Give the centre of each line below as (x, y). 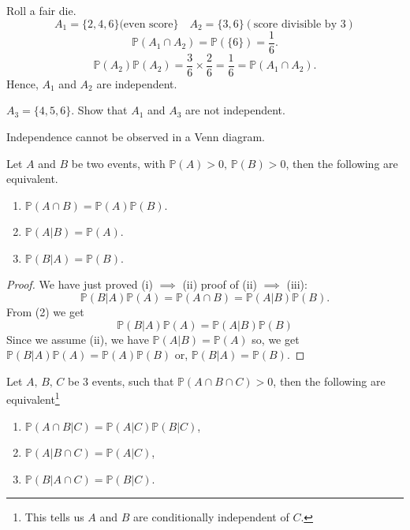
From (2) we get (45, 312)
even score (148, 24)
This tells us (54, 517)
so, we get (276, 339)
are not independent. (235, 110)
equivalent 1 (33, 398)
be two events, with (118, 163)
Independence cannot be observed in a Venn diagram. (136, 136)
